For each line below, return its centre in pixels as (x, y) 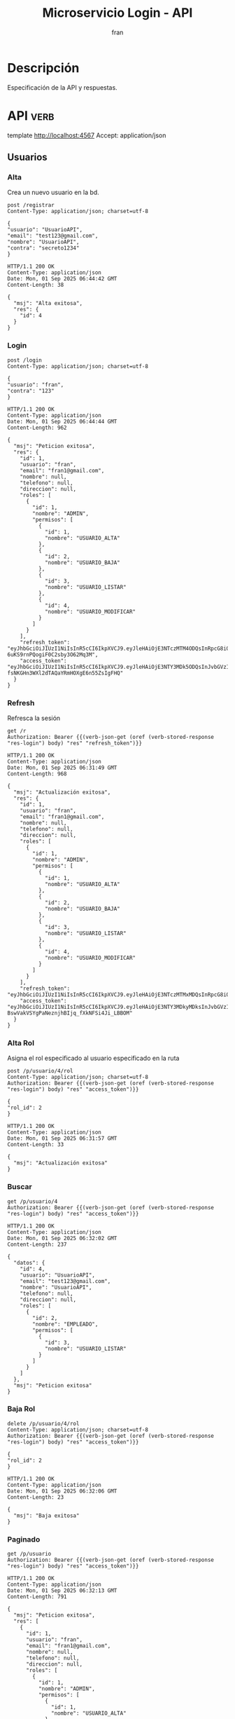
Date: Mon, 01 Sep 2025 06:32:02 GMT (62, 1238)
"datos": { (29, 1263)
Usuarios (27, 157)
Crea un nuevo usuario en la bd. (53, 192)
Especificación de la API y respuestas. (62, 87)
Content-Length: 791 (37, 1597)
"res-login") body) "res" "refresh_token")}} (74, 743)
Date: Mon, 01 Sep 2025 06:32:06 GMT (62, 1491)
